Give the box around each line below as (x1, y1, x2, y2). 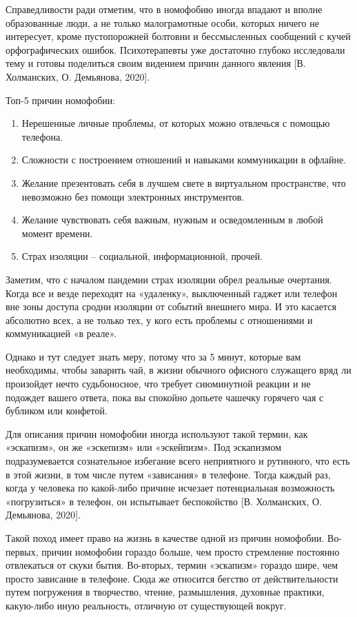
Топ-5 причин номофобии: (6, 92, 116, 107)
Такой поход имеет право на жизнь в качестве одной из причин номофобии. (6, 531, 325, 545)
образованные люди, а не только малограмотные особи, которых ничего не (6, 15, 319, 30)
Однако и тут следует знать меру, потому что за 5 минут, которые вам (6, 349, 301, 363)
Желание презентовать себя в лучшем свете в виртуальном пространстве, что (21, 175, 346, 190)
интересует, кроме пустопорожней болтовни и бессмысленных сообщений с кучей (6, 29, 351, 43)
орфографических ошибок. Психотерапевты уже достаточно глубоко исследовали (6, 42, 345, 57)
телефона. (21, 129, 63, 143)
